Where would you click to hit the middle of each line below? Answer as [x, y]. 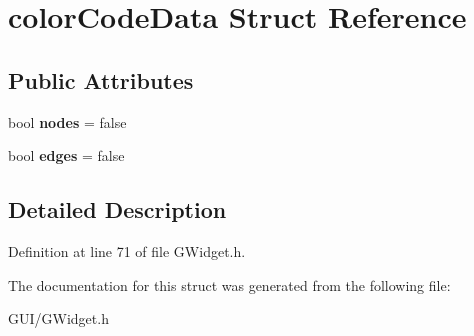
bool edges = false [66, 155]
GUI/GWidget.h [58, 318]
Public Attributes [101, 79]
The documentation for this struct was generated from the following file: [229, 284]
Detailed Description [117, 209]
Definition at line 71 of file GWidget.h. [127, 250]
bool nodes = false [67, 121]
